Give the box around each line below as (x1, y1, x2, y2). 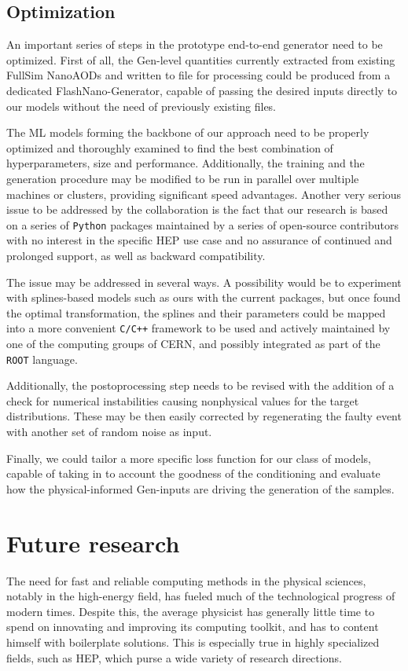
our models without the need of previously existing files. (6, 97, 277, 114)
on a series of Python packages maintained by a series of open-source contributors (6, 216, 399, 233)
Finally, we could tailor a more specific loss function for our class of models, (6, 449, 371, 466)
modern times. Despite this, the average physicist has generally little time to (6, 603, 375, 619)
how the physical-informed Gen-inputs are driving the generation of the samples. (6, 480, 395, 497)
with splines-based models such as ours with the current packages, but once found (6, 289, 401, 306)
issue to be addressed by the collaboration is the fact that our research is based (6, 201, 388, 218)
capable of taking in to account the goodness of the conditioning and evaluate (6, 465, 380, 482)
